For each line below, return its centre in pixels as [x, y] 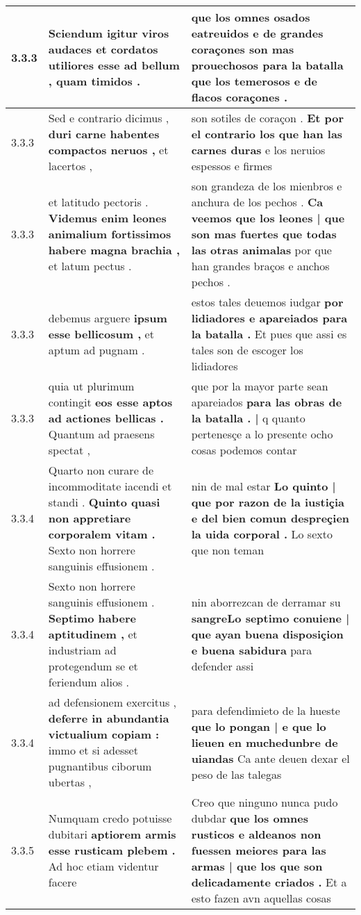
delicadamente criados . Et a [269, 882]
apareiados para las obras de [267, 402]
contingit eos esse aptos [110, 402]
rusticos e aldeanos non [256, 834]
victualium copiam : [104, 734]
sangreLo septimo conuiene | [270, 618]
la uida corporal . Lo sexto [262, 534]
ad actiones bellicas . [106, 418]
